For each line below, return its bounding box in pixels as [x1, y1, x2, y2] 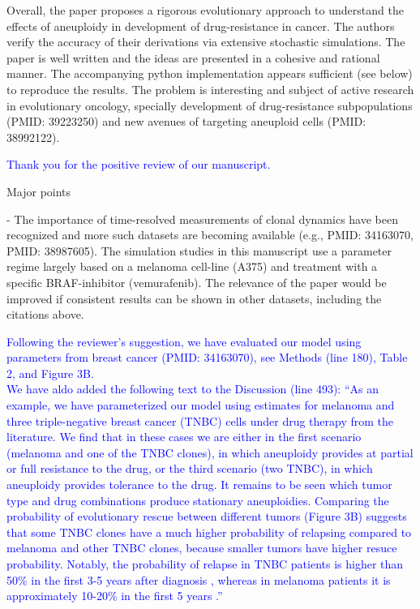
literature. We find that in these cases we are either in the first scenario [6, 428, 362, 445]
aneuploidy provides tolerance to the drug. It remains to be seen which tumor [6, 476, 392, 493]
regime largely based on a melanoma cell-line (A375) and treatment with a [6, 258, 378, 275]
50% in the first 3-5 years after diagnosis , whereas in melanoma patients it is [6, 571, 391, 588]
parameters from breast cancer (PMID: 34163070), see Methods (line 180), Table [6, 349, 408, 366]
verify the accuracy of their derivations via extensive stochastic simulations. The [6, 33, 405, 50]
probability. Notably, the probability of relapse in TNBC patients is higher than [6, 555, 404, 572]
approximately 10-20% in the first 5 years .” [6, 587, 223, 604]
